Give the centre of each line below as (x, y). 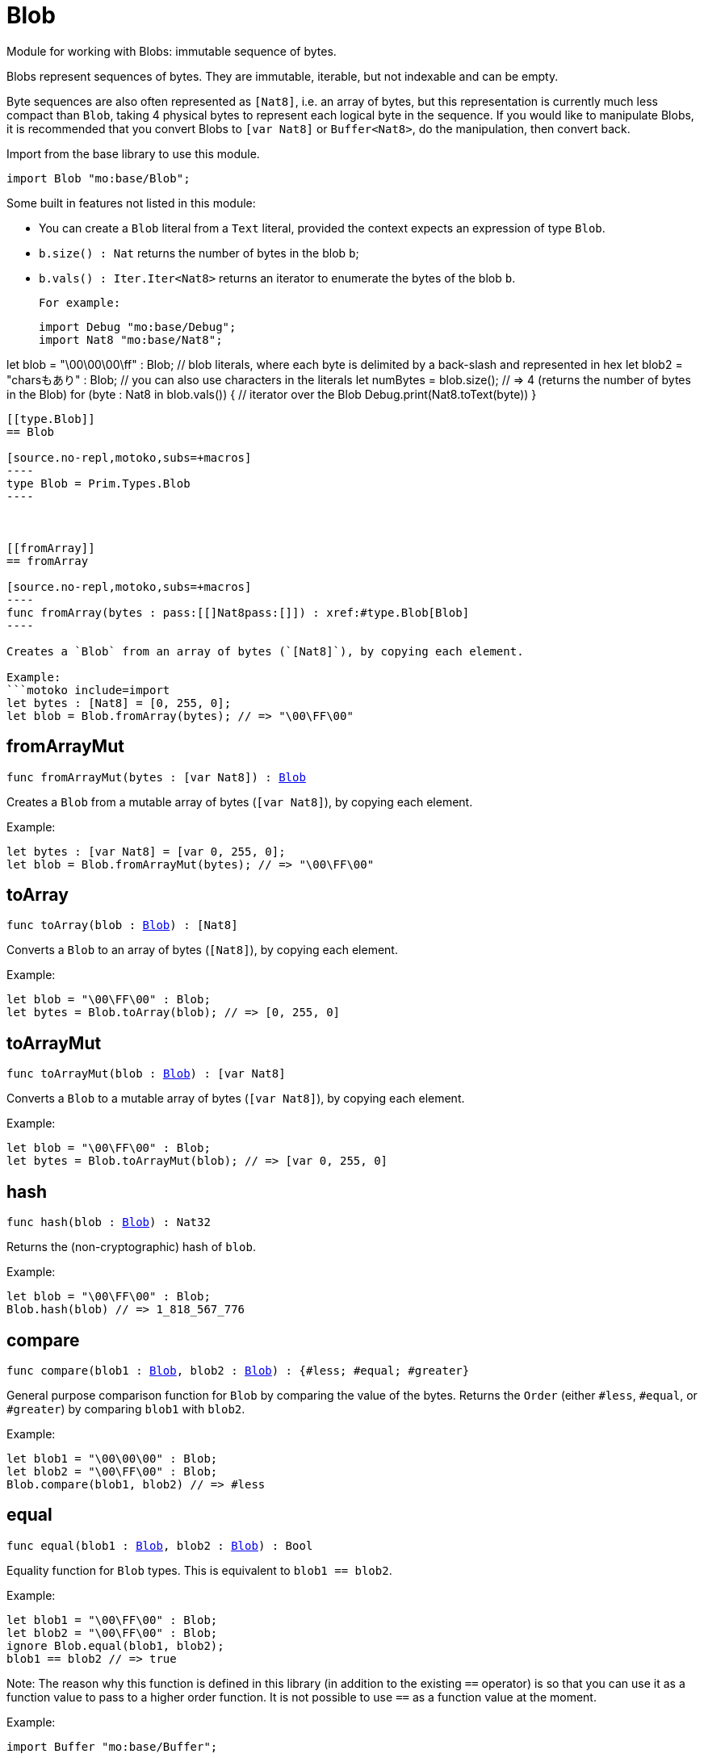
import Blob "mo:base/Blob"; (98, 178)
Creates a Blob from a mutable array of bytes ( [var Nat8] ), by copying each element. (240, 802)
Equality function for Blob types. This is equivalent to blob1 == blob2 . (199, 1570)
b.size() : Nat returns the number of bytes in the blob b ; (199, 253)
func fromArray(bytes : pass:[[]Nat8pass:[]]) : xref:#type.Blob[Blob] (238, 612)
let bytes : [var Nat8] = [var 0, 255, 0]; (146, 851)
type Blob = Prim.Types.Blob (98, 483)
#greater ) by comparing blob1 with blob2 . (126, 1408)
